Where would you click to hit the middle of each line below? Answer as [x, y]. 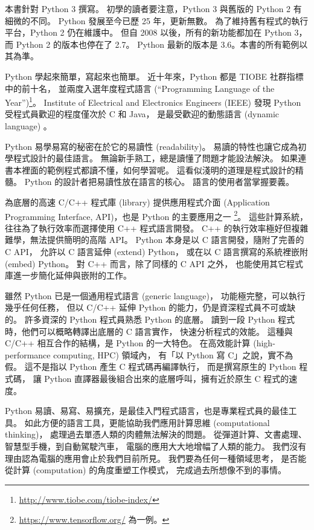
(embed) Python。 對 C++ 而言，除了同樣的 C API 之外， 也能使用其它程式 [154, 263]
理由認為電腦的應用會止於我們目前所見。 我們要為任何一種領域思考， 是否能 [156, 458]
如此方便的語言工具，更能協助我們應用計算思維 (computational [147, 422]
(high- [264, 343]
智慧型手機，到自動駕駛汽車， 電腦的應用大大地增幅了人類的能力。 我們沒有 [156, 446]
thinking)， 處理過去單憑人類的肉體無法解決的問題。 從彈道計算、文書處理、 [156, 434]
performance [28, 354]
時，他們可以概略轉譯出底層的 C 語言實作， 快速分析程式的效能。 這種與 [149, 331]
